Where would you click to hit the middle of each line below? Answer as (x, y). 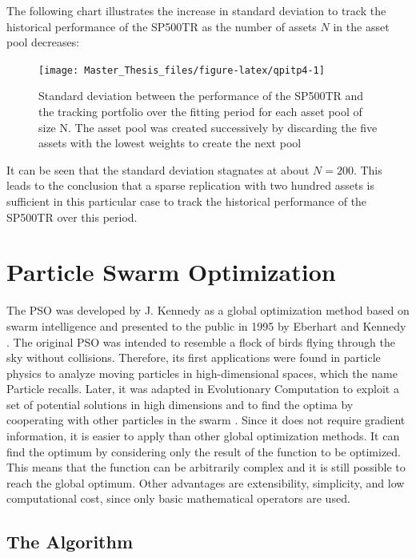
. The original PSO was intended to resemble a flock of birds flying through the (201, 341)
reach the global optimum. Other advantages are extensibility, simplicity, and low (206, 482)
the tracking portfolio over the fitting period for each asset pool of (200, 112)
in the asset (361, 26)
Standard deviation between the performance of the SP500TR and (201, 96)
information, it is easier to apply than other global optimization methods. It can (203, 436)
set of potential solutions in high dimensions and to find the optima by (180, 404)
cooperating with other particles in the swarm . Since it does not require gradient (206, 420)
